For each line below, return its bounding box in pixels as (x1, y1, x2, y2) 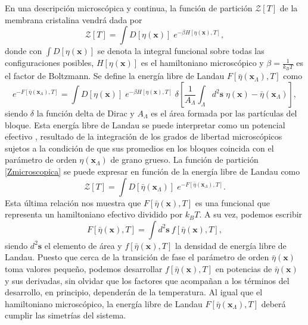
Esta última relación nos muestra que (5, 196, 141, 209)
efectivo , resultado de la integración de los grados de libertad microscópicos (5, 130, 282, 143)
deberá (261, 297, 286, 310)
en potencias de (215, 262, 272, 274)
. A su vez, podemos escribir (199, 208, 303, 220)
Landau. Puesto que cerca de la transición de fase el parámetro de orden (5, 251, 269, 263)
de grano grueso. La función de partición (110, 153, 259, 166)
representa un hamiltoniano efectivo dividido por (5, 208, 183, 220)
